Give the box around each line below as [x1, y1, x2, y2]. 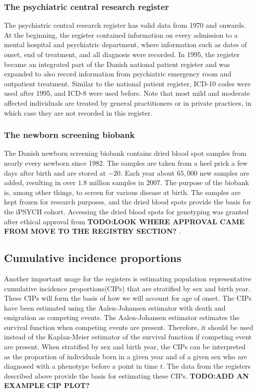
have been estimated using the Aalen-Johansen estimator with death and [4, 302, 226, 313]
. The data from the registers [162, 361, 251, 371]
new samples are [199, 167, 250, 178]
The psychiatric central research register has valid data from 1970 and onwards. [4, 20, 246, 30]
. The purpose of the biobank [160, 177, 249, 188]
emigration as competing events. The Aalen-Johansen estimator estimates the [4, 312, 240, 323]
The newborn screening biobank [4, 129, 135, 141]
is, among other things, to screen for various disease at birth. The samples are [4, 187, 241, 197]
